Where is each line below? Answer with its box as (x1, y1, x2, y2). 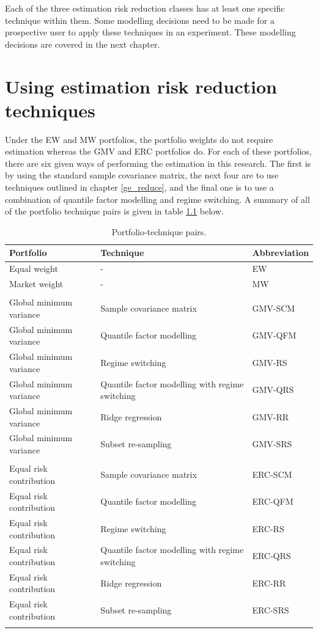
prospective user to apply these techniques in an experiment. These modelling (5, 26, 296, 38)
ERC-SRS (252, 604, 289, 617)
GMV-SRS (252, 437, 292, 450)
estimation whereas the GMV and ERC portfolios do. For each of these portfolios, (5, 145, 312, 158)
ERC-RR (252, 576, 286, 589)
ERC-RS (252, 522, 284, 535)
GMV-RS (252, 356, 287, 368)
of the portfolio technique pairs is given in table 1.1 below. (5, 205, 224, 218)
